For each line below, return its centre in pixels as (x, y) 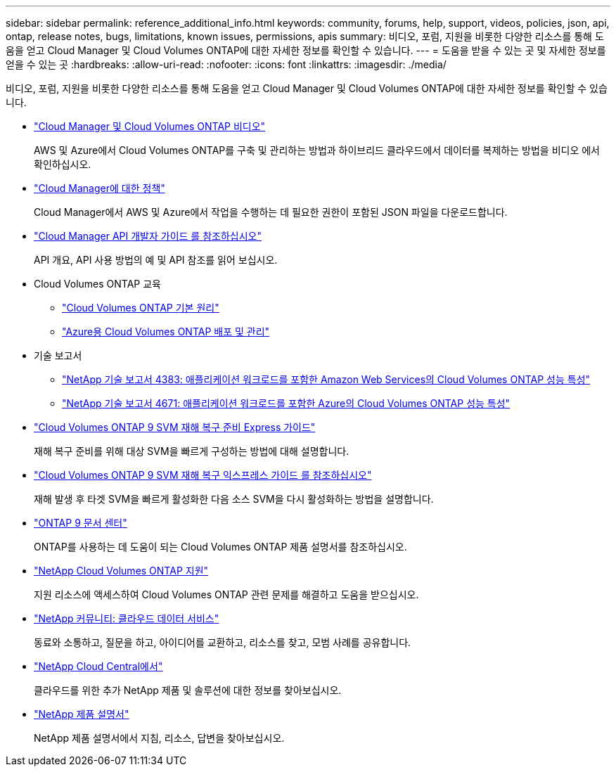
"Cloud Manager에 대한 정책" (100, 188)
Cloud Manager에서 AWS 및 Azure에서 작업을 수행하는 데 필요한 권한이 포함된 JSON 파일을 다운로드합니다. (271, 212)
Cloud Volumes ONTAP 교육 (97, 284)
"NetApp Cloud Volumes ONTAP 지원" (121, 571)
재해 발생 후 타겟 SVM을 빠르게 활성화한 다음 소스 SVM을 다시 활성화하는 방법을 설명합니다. (234, 499)
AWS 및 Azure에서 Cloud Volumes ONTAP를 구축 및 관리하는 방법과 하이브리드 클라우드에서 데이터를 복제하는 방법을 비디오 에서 (317, 150)
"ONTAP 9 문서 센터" (81, 523)
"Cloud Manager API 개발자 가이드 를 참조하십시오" (148, 236)
